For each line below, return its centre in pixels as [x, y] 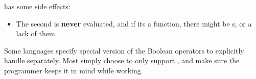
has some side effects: [37, 6]
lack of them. [37, 33]
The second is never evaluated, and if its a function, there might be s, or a [134, 23]
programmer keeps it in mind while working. [74, 70]
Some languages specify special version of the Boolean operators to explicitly [124, 50]
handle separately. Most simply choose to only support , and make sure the [122, 60]
